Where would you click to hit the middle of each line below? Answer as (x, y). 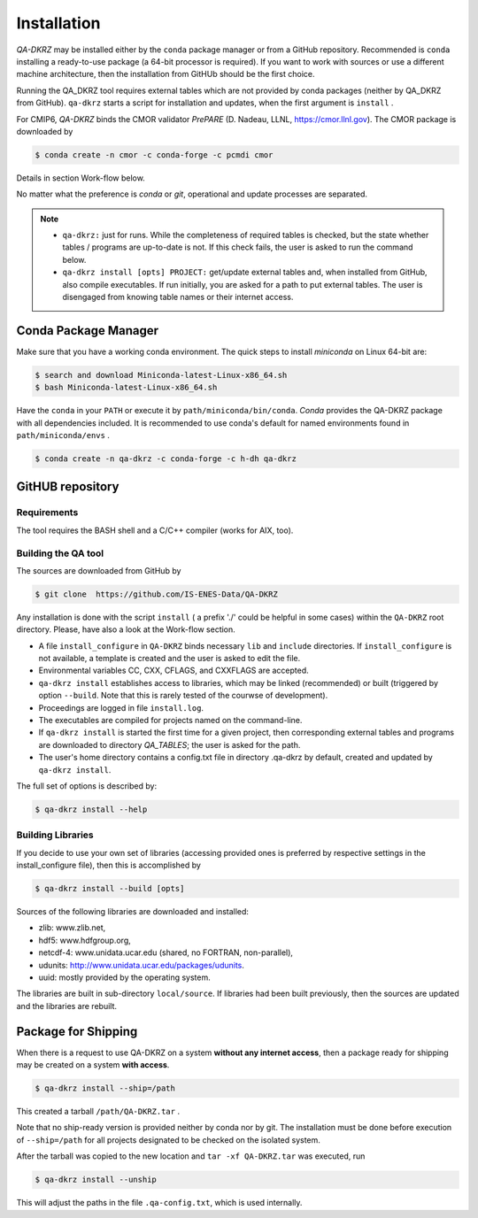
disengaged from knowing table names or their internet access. (178, 297)
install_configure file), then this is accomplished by (108, 865)
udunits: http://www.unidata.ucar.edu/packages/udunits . (142, 965)
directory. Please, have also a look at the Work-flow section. (126, 629)
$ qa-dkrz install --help (91, 809)
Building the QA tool (60, 553)
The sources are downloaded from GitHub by (99, 570)
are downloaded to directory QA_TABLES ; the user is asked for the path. (170, 744)
